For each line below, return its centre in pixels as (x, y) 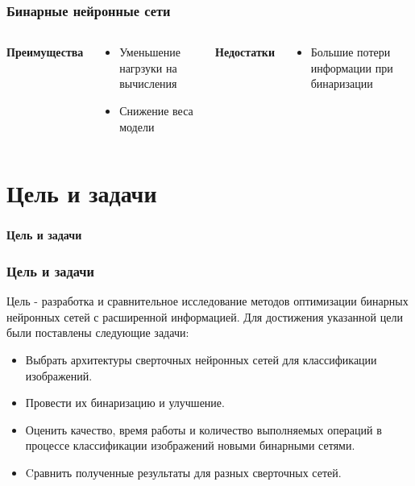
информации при (352, 67)
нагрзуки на (148, 67)
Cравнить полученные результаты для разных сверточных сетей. (183, 473)
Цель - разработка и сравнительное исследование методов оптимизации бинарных (207, 301)
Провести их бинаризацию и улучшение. (125, 403)
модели (137, 126)
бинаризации (342, 83)
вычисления (148, 83)
